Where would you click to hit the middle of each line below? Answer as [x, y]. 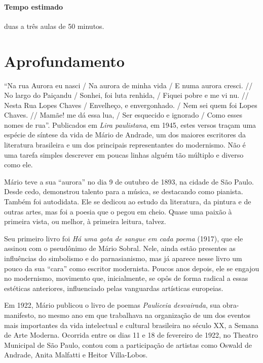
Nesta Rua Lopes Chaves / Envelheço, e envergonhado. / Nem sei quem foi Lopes [131, 105]
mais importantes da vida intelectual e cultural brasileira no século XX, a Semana [131, 325]
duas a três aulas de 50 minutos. [54, 26]
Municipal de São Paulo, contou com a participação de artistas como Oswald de [128, 344]
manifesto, [20, 315]
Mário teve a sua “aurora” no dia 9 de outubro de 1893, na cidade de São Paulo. [129, 181]
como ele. [18, 165]
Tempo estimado [34, 6]
